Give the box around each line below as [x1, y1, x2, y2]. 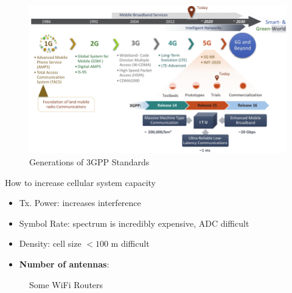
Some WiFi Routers [29, 278, 103, 291]
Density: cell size [19, 237, 82, 250]
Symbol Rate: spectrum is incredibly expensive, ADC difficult [19, 216, 249, 229]
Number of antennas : [19, 257, 109, 270]
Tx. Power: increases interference [19, 196, 141, 209]
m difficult [111, 237, 150, 250]
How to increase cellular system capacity [5, 176, 156, 188]
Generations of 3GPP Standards [29, 156, 150, 168]
